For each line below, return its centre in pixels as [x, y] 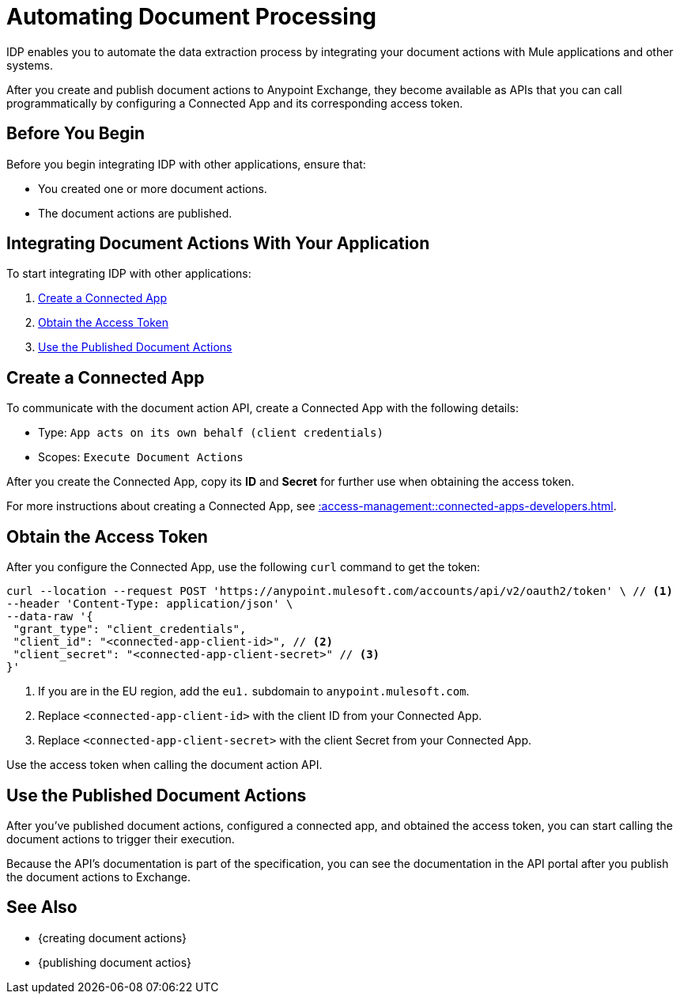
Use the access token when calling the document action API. [164, 765]
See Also [42, 907]
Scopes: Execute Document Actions [141, 457]
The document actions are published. [135, 213]
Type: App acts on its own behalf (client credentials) [211, 433]
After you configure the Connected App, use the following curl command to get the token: [244, 567]
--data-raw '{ [50, 617]
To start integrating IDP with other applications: [129, 274]
